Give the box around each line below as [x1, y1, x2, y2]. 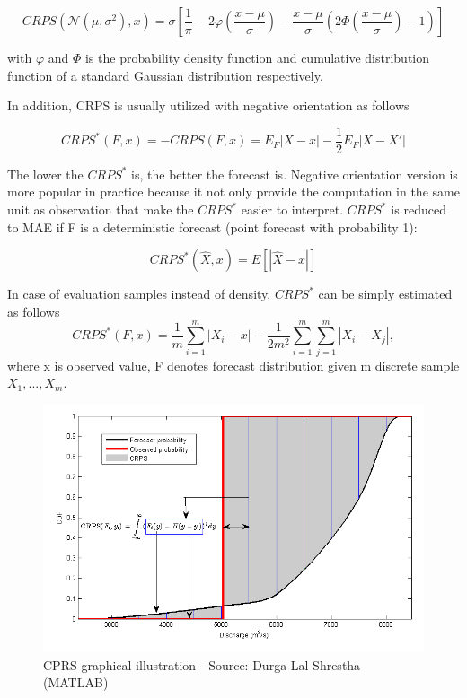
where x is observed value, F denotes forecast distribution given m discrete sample [7, 355, 460, 374]
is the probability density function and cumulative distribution [84, 48, 430, 66]
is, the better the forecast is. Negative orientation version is [131, 164, 458, 183]
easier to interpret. [241, 200, 344, 219]
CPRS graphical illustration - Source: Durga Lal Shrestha [43, 655, 361, 674]
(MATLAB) [43, 673, 109, 692]
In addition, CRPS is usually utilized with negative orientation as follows [7, 96, 410, 115]
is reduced [391, 200, 446, 219]
